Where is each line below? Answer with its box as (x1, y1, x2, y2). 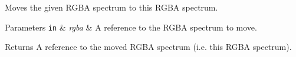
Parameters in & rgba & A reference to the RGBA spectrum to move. (5, 21, 257, 33)
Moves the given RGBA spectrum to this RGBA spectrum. (5, 1, 218, 13)
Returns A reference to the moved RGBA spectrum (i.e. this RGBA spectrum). (5, 41, 292, 53)
